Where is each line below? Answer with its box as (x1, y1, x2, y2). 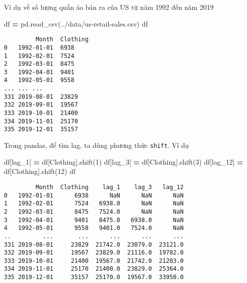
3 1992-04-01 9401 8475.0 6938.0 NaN (4, 216, 184, 224)
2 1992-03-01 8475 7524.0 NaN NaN (4, 208, 184, 215)
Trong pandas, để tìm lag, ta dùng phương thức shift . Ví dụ (4, 140, 189, 150)
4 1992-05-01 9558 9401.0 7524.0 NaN (4, 225, 184, 232)
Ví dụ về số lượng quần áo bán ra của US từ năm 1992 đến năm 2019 (4, 2, 214, 12)
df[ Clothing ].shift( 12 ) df (4, 166, 76, 176)
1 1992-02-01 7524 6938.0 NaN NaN (4, 200, 184, 207)
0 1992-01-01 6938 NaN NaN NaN (4, 192, 184, 199)
